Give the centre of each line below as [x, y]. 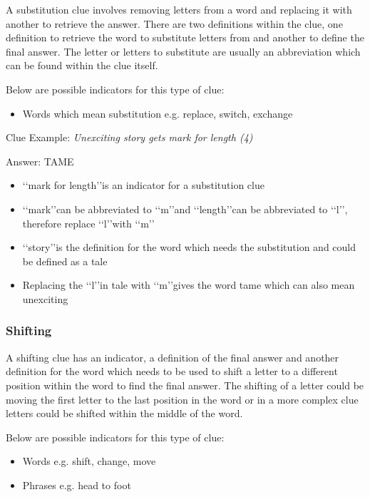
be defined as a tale [65, 261]
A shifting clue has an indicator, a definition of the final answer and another [173, 357]
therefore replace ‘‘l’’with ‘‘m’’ [88, 223]
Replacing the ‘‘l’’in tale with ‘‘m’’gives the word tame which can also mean [189, 285]
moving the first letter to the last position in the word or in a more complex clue [182, 399]
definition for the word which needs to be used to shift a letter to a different [172, 371]
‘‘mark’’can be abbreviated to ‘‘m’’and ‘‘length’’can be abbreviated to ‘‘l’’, [185, 209]
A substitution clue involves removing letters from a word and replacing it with [179, 9]
